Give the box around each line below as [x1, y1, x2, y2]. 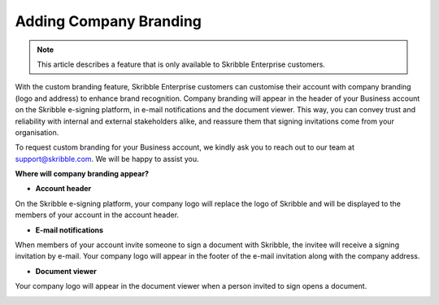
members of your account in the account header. [15, 210, 179, 220]
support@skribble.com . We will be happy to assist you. [15, 154, 199, 163]
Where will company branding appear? [15, 169, 150, 179]
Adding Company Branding [15, 12, 202, 30]
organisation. [15, 127, 59, 137]
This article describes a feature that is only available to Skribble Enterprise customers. [37, 59, 325, 69]
